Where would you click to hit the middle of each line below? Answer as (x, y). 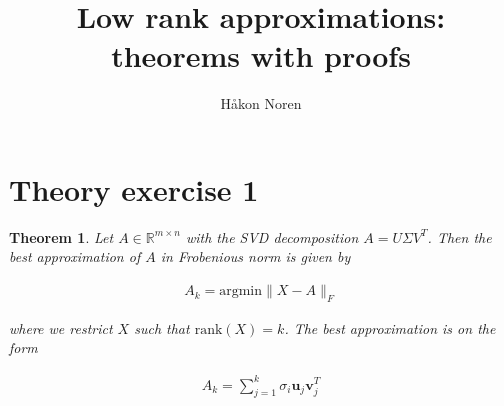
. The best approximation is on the (390, 327)
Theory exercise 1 (134, 188)
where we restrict (61, 327)
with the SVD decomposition (272, 236)
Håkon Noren (261, 103)
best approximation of (75, 256)
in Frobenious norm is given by (255, 256)
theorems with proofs (261, 55)
